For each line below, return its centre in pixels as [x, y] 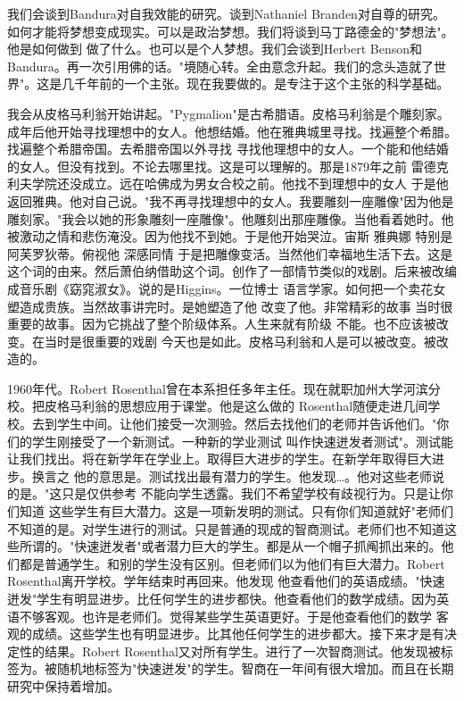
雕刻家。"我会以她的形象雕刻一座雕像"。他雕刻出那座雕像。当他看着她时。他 [231, 218]
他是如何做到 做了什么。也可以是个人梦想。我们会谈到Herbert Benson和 [215, 49]
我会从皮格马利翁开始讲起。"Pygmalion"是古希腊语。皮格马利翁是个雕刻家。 [228, 113]
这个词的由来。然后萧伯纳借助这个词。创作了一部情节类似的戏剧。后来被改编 [232, 271]
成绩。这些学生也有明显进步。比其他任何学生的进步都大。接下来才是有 [238, 634]
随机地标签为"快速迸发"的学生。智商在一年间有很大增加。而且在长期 [255, 668]
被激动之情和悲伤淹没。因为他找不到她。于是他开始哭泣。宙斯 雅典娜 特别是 [230, 236]
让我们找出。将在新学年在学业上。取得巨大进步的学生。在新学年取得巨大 [220, 459]
